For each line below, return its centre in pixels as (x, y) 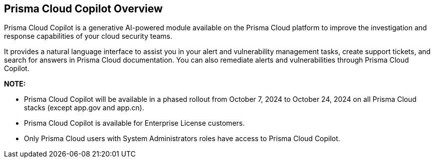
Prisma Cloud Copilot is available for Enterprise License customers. (134, 123)
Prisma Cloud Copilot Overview (84, 9)
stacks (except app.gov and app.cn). (84, 108)
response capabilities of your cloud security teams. (88, 36)
